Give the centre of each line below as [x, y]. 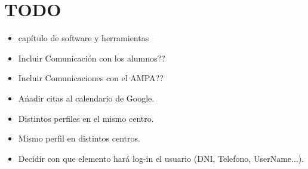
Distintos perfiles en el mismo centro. [86, 118]
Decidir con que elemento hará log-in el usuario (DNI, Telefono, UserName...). [161, 158]
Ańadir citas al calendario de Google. [86, 98]
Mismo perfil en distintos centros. [79, 138]
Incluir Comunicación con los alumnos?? [92, 58]
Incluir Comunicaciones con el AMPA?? [91, 78]
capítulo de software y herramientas [84, 38]
